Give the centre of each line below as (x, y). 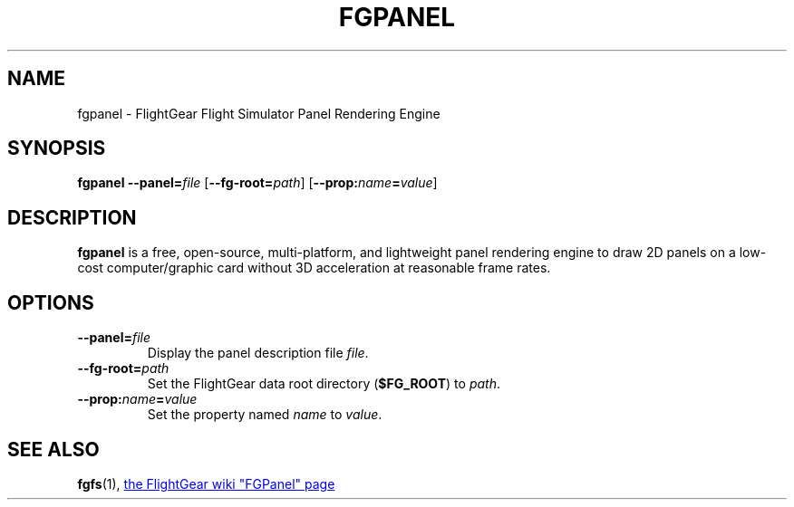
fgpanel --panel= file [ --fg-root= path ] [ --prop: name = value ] (257, 183)
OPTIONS (51, 302)
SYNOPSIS (57, 148)
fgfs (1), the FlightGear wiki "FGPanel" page (206, 483)
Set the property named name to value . (265, 415)
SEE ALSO (53, 449)
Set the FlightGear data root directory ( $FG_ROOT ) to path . (324, 384)
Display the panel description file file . (258, 353)
